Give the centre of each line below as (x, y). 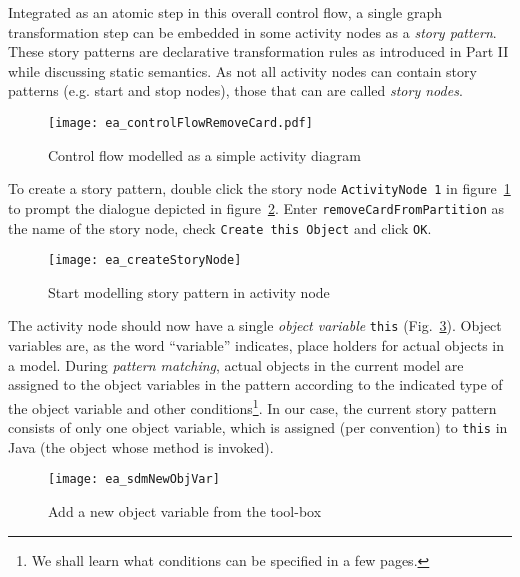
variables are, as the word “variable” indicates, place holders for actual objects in (256, 345)
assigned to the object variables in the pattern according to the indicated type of (255, 384)
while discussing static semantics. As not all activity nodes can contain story (242, 70)
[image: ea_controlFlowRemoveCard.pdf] (180, 122)
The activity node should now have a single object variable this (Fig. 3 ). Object (255, 325)
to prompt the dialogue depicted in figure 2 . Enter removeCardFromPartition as (256, 207)
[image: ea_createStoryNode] (145, 260)
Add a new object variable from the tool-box (185, 511)
